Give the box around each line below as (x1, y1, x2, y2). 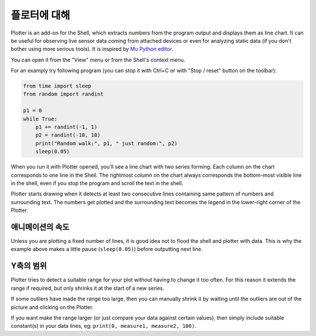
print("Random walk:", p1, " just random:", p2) (35, 140, 178, 146)
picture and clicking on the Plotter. (11, 303, 94, 310)
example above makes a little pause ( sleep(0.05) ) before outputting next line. (11, 246, 203, 253)
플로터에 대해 (11, 9, 70, 22)
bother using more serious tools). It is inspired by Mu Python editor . (11, 46, 174, 53)
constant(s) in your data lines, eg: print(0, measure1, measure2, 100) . (11, 323, 197, 330)
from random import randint (23, 91, 104, 98)
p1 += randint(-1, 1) (35, 124, 98, 131)
